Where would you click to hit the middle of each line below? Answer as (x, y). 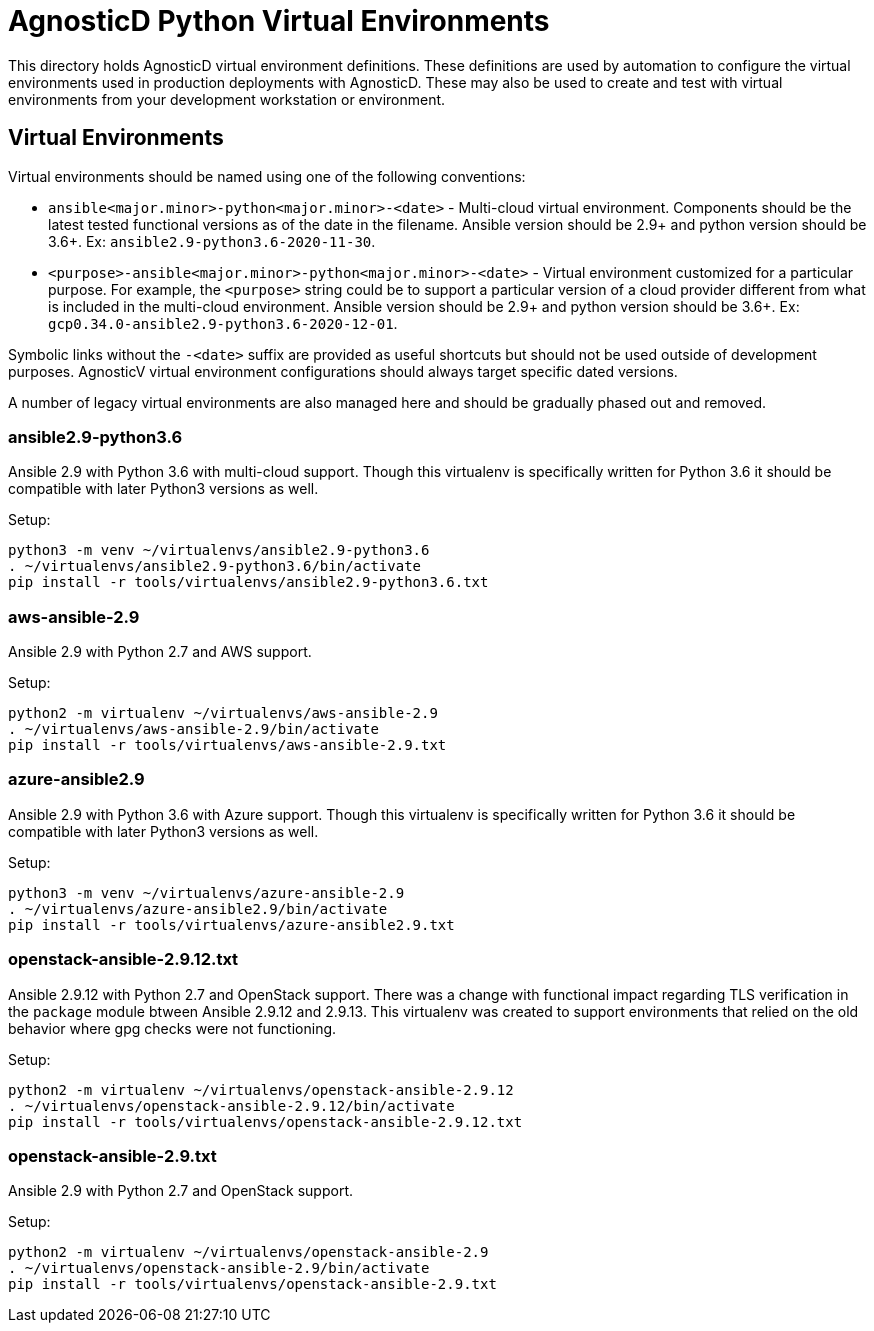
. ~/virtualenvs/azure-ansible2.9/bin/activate (198, 908)
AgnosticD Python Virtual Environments (279, 21)
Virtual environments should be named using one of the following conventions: (267, 176)
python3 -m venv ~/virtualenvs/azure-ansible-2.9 (206, 892)
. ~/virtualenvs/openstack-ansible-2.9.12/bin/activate (231, 1105)
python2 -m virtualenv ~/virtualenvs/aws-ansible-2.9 (223, 713)
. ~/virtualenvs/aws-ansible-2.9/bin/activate (193, 729)
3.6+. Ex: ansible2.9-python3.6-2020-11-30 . (212, 241)
